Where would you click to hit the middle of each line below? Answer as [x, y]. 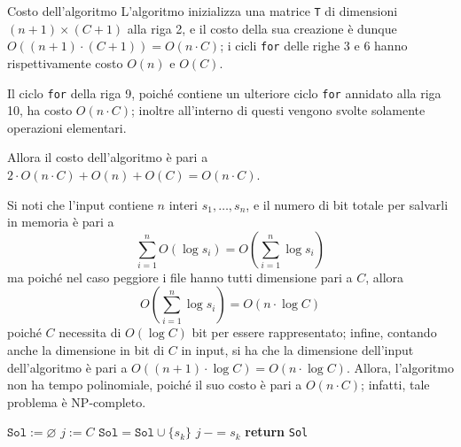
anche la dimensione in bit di [86, 349]
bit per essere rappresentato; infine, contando [314, 332]
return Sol [277, 432]
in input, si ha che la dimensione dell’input [297, 349]
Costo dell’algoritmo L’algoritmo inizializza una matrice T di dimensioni [203, 11]
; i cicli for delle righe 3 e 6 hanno [314, 46]
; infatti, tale [395, 385]
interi [183, 204]
